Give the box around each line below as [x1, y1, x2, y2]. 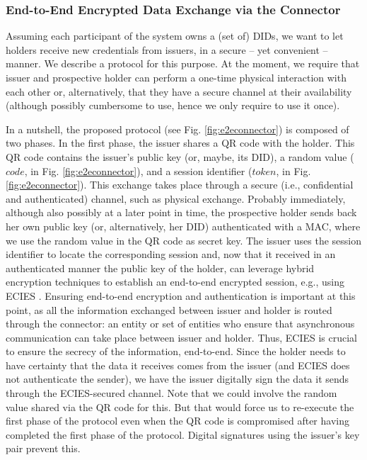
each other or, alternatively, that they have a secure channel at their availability [6, 84, 352, 99]
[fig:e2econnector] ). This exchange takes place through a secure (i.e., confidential [6, 177, 354, 192]
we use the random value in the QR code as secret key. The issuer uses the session [6, 232, 362, 247]
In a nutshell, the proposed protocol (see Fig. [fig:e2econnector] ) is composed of [6, 121, 349, 136]
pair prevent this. [6, 441, 81, 456]
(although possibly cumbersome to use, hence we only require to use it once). [6, 98, 340, 113]
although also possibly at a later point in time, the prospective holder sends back [6, 205, 357, 220]
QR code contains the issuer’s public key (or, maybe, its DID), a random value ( [6, 149, 354, 164]
